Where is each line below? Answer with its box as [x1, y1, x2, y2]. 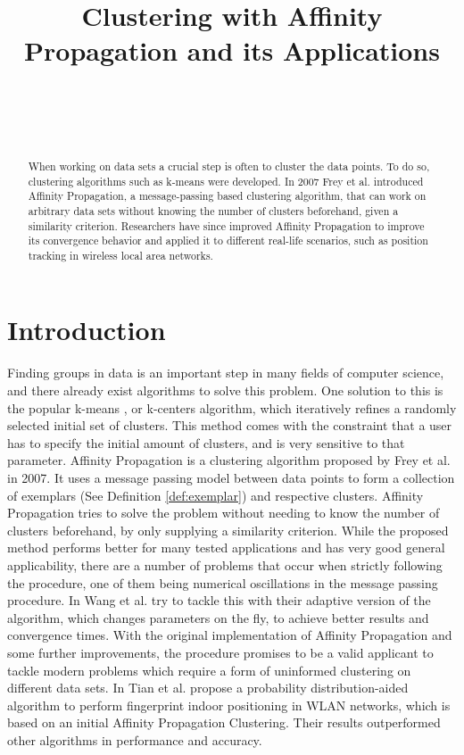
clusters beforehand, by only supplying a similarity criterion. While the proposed [7, 520, 449, 539]
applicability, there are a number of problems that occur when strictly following [7, 555, 443, 574]
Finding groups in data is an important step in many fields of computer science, [7, 363, 444, 382]
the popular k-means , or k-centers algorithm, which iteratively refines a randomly [7, 398, 457, 417]
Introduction [7, 311, 166, 348]
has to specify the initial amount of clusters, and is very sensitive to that [7, 433, 405, 452]
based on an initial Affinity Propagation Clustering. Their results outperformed [7, 713, 441, 732]
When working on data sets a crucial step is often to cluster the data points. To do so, [28, 158, 430, 173]
